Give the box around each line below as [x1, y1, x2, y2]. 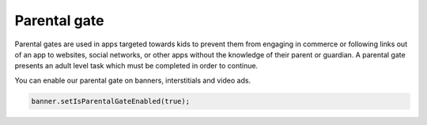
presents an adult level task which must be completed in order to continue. [14, 61, 259, 71]
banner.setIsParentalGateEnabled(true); [31, 97, 190, 105]
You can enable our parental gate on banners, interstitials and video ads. [14, 75, 251, 85]
